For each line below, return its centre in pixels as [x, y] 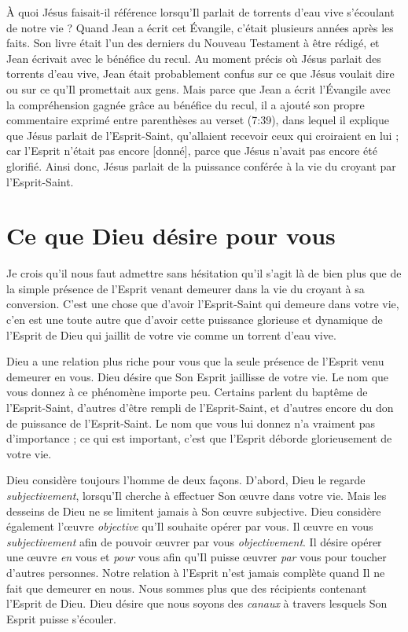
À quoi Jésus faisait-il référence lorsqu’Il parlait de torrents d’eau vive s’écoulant [200, 12]
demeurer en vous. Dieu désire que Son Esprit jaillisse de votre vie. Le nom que [198, 376]
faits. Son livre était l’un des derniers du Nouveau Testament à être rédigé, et [193, 43]
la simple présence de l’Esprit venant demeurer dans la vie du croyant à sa [186, 288]
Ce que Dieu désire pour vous [171, 235]
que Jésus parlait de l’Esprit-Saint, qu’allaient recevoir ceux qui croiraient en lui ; [203, 135]
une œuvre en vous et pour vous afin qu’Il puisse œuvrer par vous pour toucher [197, 557]
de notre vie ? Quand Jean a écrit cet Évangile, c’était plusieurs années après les [200, 27]
